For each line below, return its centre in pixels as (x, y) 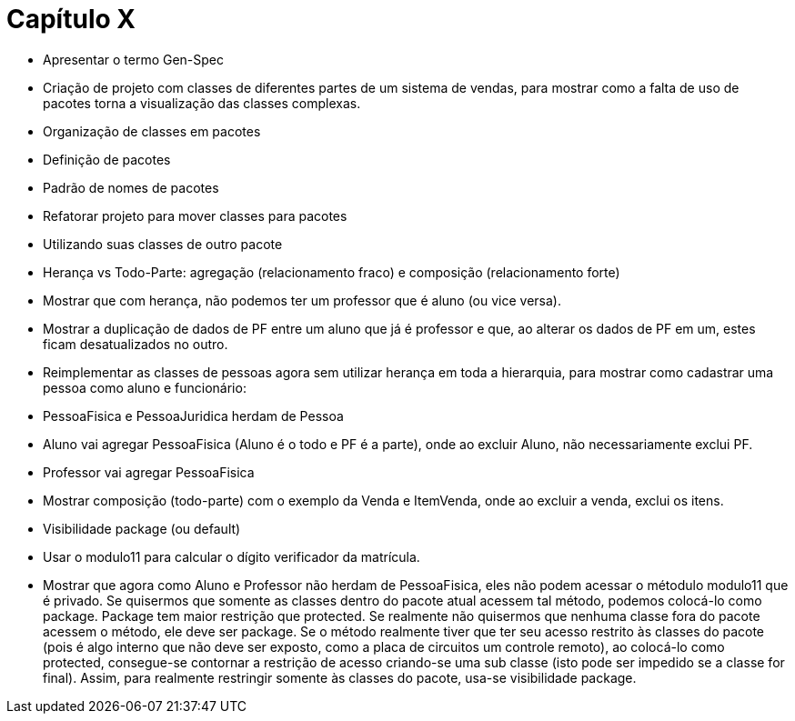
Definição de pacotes (107, 159)
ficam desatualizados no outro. (136, 344)
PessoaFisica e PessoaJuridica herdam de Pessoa (193, 416)
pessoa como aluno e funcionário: (145, 387)
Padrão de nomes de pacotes (131, 187)
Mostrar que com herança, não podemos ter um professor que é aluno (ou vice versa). (302, 300)
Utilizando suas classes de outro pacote (163, 244)
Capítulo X (71, 19)
